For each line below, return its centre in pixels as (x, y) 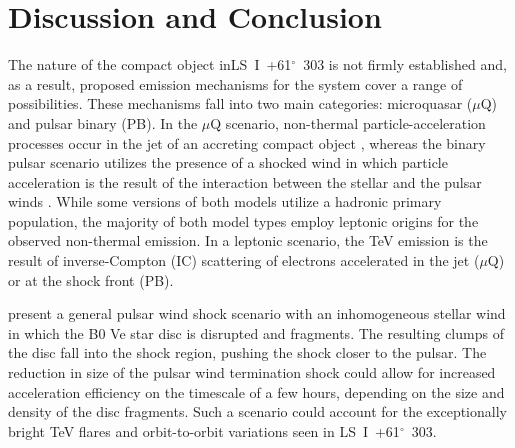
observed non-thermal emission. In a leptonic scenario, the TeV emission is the (248, 240)
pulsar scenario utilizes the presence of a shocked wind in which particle (228, 162)
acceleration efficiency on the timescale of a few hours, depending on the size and (256, 391)
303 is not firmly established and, (405, 64)
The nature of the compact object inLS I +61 (150, 64)
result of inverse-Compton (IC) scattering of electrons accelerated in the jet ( (244, 260)
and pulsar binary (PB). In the (103, 122)
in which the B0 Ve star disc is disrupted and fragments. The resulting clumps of (256, 332)
